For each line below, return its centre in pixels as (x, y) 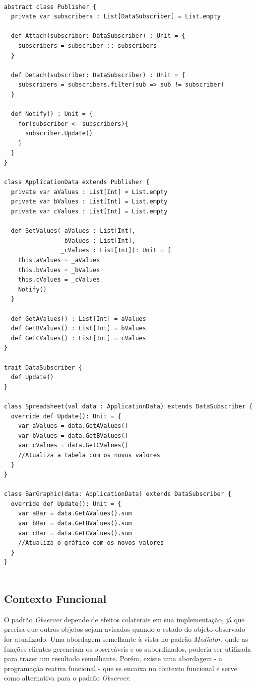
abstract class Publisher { (50, 7)
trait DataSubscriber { (43, 367)
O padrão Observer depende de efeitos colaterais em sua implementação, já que (124, 619)
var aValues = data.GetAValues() (73, 426)
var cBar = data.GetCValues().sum (75, 533)
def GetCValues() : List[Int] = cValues (79, 338)
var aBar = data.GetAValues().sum (75, 514)
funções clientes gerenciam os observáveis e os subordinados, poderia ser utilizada (128, 648)
